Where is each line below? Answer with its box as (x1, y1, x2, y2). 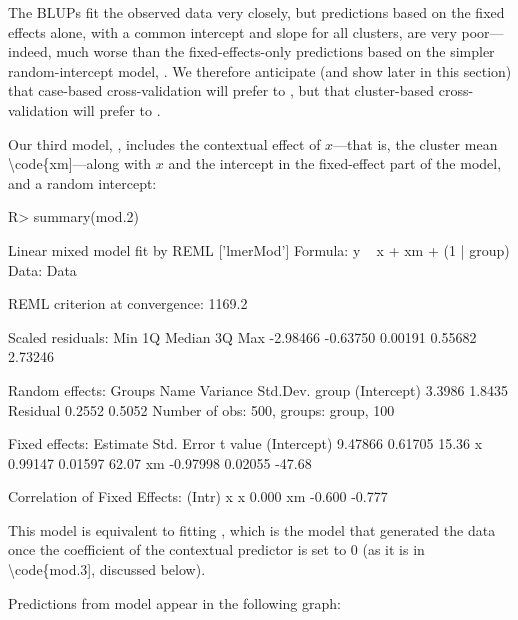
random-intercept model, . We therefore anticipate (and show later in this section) (8, 60, 512, 81)
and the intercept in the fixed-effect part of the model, (168, 153, 502, 174)
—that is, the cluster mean (333, 133, 498, 154)
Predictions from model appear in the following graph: (8, 592, 341, 613)
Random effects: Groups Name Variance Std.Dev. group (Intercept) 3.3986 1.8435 (8, 379, 509, 400)
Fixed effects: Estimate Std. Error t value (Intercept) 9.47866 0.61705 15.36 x (8, 433, 483, 454)
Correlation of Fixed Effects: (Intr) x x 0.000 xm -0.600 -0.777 (8, 486, 388, 507)
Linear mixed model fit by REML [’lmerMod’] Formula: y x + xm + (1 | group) (8, 239, 510, 260)
